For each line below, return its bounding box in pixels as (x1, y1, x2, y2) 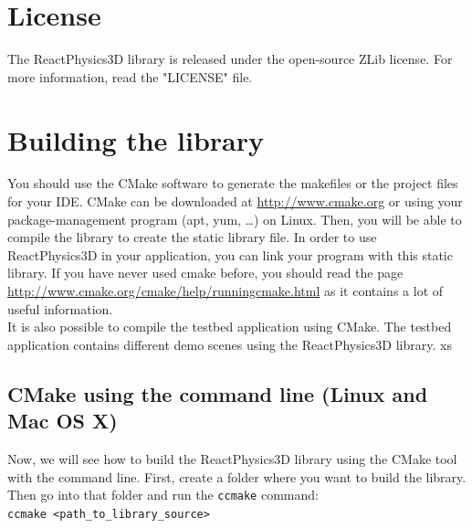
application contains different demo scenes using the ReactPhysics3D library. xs (7, 334, 452, 354)
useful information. (7, 299, 113, 318)
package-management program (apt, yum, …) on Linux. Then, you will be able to (7, 209, 462, 228)
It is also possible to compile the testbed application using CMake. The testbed (7, 317, 452, 336)
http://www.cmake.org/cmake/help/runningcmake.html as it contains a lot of (7, 281, 444, 300)
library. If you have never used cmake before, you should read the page (7, 263, 404, 282)
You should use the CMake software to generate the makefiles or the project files (7, 174, 458, 193)
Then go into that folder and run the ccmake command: (7, 485, 319, 504)
